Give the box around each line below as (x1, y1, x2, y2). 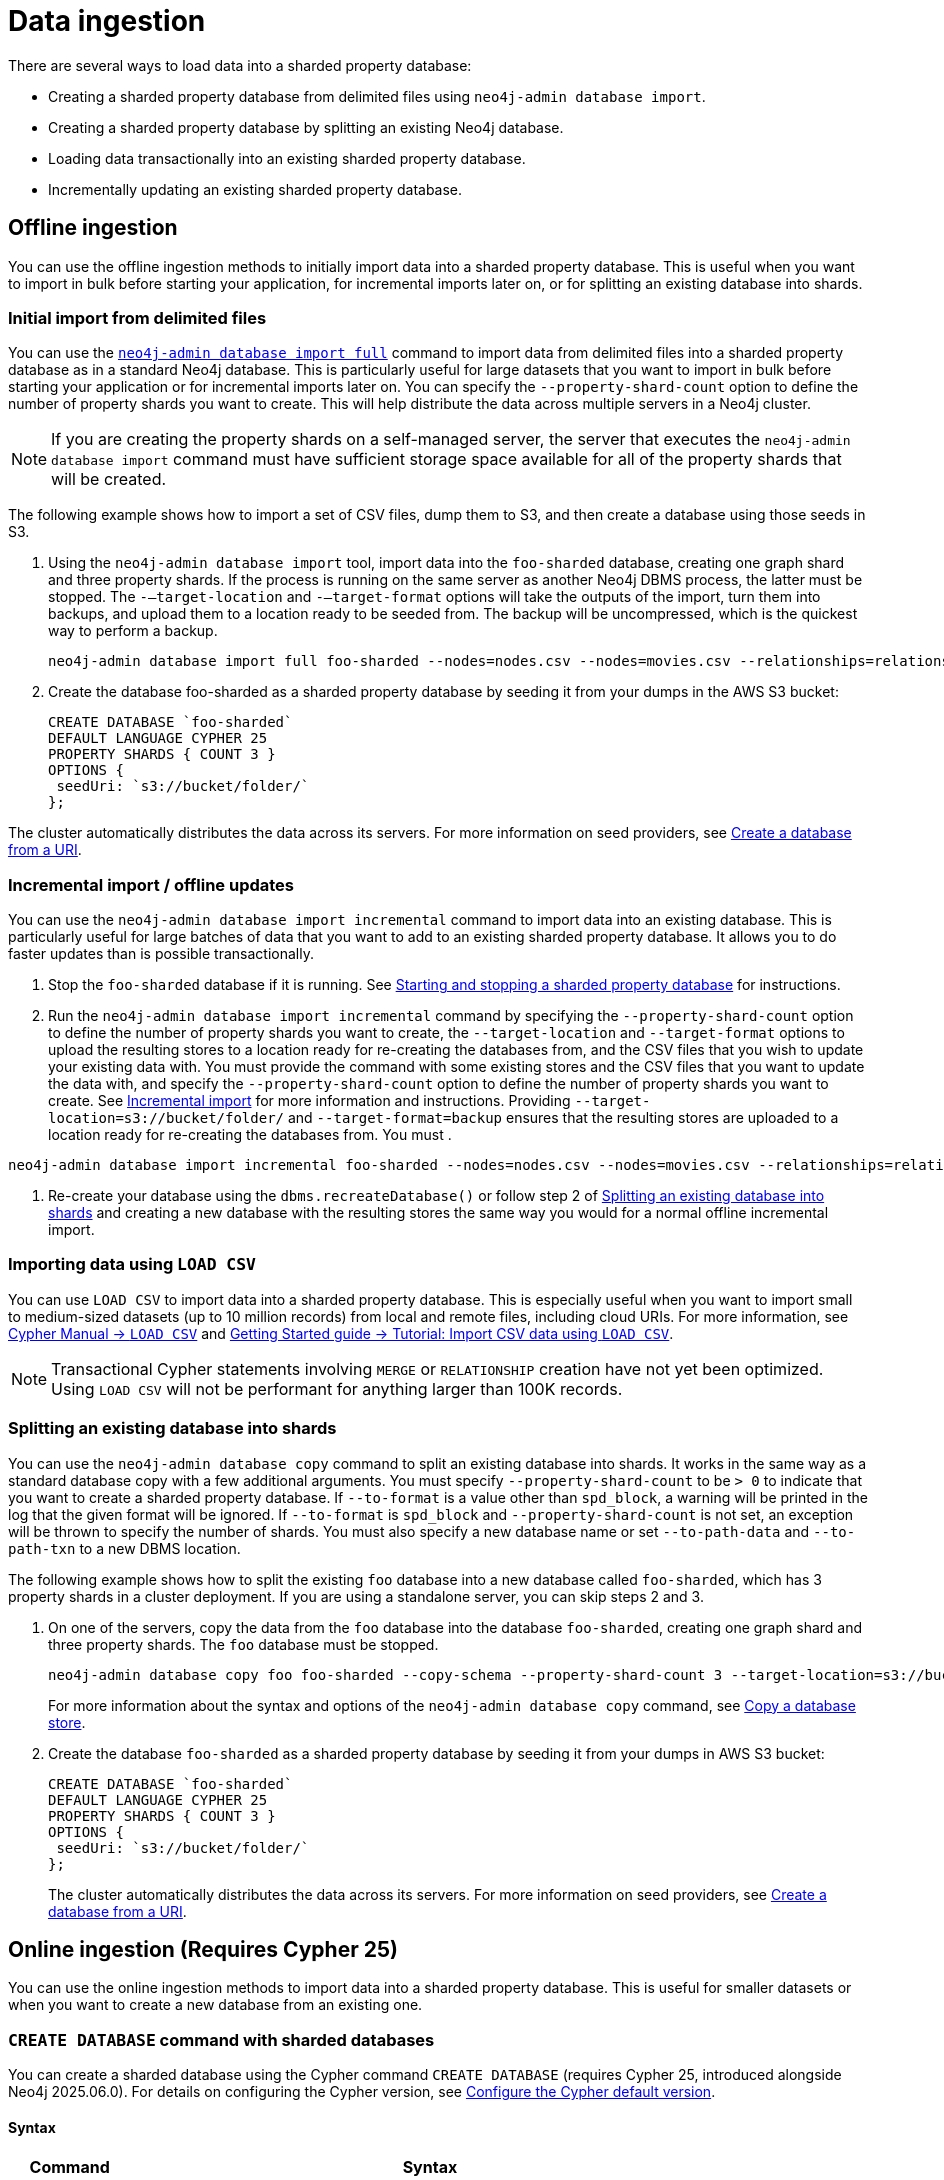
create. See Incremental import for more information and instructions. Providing (48, 1092, 571, 1110)
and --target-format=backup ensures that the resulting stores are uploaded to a (287, 1109, 839, 1127)
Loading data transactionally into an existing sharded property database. (48, 149, 526, 167)
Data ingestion (8, 4, 206, 38)
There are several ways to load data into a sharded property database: (8, 56, 472, 74)
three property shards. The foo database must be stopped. (48, 1635, 439, 1653)
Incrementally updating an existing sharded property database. (48, 180, 463, 198)
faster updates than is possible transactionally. (8, 945, 314, 963)
